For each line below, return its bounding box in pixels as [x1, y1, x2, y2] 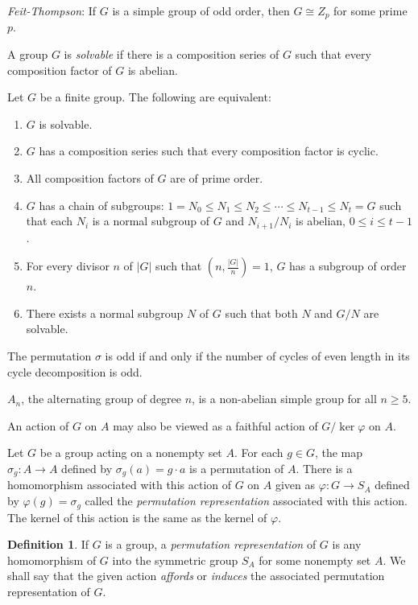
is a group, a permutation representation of [105, 536, 317, 553]
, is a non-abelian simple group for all [192, 390, 377, 407]
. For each [234, 444, 283, 461]
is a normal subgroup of [92, 212, 210, 229]
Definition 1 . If [7, 536, 89, 553]
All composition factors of [26, 170, 154, 187]
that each [26, 212, 72, 229]
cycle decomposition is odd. [7, 363, 143, 380]
